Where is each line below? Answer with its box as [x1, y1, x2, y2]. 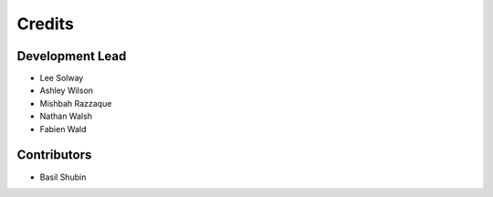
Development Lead [16, 48, 127, 64]
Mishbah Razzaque [39, 98, 112, 109]
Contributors [16, 147, 92, 163]
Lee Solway [39, 73, 84, 84]
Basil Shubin [39, 171, 87, 182]
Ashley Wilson [39, 85, 94, 96]
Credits [16, 14, 75, 34]
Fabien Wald [39, 123, 87, 134]
